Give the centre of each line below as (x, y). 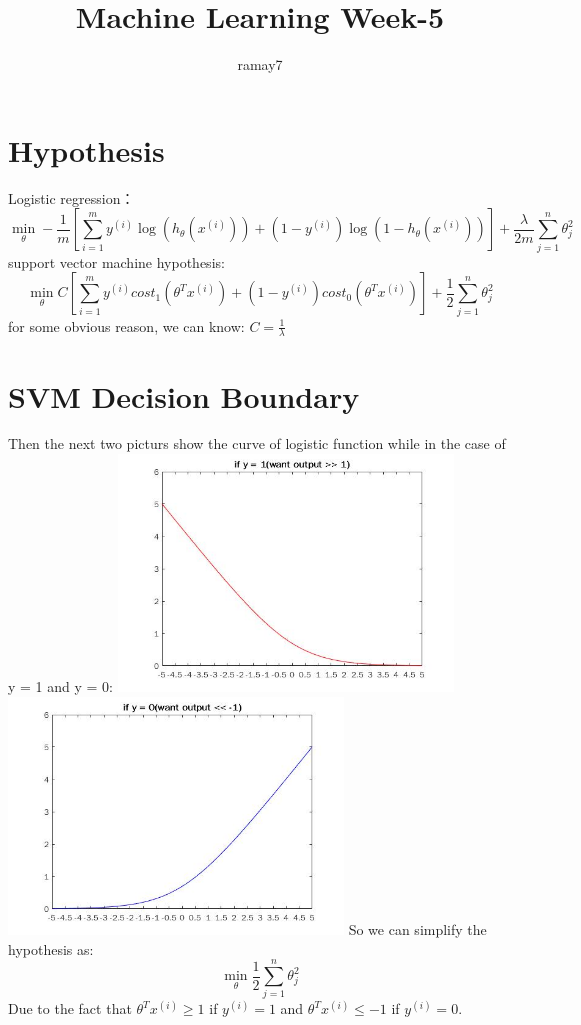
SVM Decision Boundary (184, 395)
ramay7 (260, 64)
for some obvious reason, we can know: (126, 325)
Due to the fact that (70, 1008)
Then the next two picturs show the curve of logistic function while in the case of (257, 443)
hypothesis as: (51, 948)
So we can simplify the (417, 929)
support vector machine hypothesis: (116, 261)
